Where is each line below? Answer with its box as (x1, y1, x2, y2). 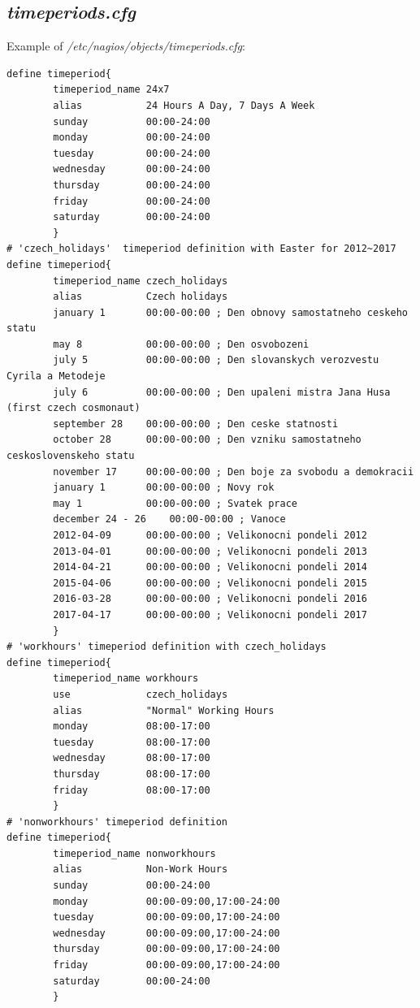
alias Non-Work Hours (53, 863, 228, 876)
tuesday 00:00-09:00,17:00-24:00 (53, 911, 280, 924)
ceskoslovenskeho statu (6, 450, 135, 462)
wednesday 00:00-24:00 (53, 163, 210, 175)
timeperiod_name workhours (53, 673, 199, 685)
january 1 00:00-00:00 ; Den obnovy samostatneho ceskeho (53, 306, 408, 318)
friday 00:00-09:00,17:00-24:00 (53, 959, 280, 971)
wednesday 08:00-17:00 (53, 752, 210, 764)
